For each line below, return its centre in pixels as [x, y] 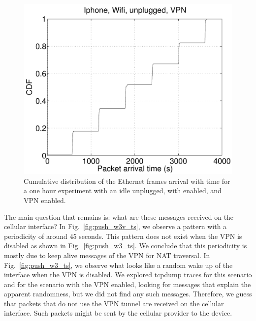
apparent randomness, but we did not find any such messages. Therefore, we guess [128, 294]
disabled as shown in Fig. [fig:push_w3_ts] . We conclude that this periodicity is [126, 246]
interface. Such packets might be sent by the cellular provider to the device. [118, 313]
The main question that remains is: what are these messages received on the [119, 217]
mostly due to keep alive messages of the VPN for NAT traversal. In [107, 255]
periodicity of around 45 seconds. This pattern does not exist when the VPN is [123, 236]
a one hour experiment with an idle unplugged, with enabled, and [123, 190]
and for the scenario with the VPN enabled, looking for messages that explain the [128, 284]
